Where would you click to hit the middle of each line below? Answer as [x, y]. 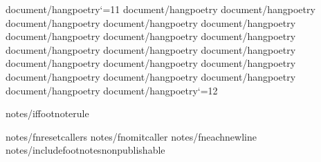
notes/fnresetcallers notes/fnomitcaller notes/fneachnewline [131, 136]
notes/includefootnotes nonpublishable [85, 150]
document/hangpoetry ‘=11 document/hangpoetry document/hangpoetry [160, 9]
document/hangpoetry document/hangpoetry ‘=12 [112, 90]
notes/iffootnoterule [47, 113]
